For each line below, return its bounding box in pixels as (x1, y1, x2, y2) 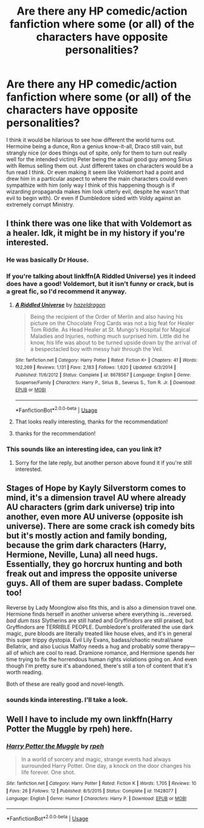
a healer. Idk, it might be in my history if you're (6, 228, 185, 238)
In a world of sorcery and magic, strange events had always (21, 756, 171, 763)
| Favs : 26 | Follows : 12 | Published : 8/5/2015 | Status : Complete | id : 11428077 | (6, 788, 177, 794)
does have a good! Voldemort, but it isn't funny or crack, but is (6, 280, 194, 288)
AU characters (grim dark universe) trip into (6, 502, 175, 512)
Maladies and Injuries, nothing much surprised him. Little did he (30, 332, 189, 339)
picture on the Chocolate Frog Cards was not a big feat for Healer (30, 319, 194, 327)
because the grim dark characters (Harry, (6, 540, 167, 551)
